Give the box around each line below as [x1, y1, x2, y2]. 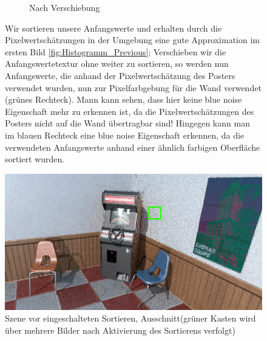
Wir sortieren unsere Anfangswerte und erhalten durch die [5, 21, 222, 34]
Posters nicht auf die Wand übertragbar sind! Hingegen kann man [5, 117, 250, 129]
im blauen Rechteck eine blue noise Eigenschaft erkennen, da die [5, 128, 245, 141]
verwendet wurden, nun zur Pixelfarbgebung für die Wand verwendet [5, 81, 262, 94]
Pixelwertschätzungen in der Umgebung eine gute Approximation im [5, 33, 260, 46]
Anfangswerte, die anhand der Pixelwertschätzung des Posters [5, 69, 235, 81]
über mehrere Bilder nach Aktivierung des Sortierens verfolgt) [5, 323, 235, 336]
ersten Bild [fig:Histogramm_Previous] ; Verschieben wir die [5, 45, 226, 58]
